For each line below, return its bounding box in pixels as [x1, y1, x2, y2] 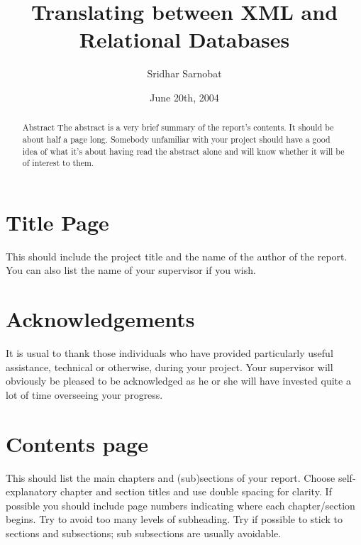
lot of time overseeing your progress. [6, 387, 163, 402]
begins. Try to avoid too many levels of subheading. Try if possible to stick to [6, 512, 343, 527]
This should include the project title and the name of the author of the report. [6, 248, 348, 263]
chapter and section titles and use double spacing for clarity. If [60, 484, 332, 499]
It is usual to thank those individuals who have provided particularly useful [6, 346, 333, 360]
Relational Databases [79, 25, 290, 54]
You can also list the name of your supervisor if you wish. [6, 263, 256, 277]
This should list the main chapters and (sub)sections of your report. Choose [6, 470, 335, 485]
